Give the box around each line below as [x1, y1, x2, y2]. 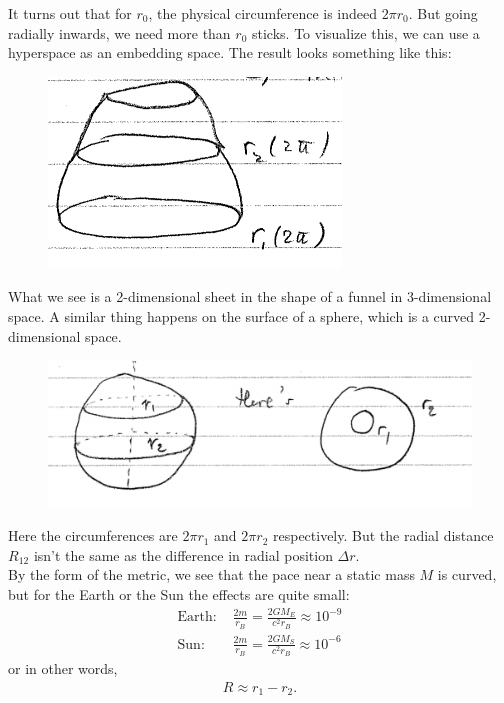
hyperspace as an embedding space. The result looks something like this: [8, 42, 452, 63]
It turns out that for [8, 3, 132, 23]
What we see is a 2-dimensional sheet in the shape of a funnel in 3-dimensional [8, 286, 492, 307]
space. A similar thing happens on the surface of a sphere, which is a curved [8, 305, 475, 326]
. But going [408, 3, 478, 23]
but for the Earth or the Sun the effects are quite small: [8, 583, 350, 604]
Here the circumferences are [8, 525, 178, 546]
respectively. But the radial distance [272, 525, 494, 546]
